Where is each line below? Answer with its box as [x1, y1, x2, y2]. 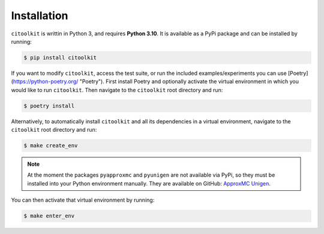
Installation [11, 9, 68, 22]
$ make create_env [23, 142, 78, 149]
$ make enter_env [23, 212, 75, 220]
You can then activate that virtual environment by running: [11, 196, 155, 203]
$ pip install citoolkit [23, 54, 97, 61]
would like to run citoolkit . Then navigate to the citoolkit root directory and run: [11, 86, 223, 93]
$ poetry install [23, 102, 75, 109]
